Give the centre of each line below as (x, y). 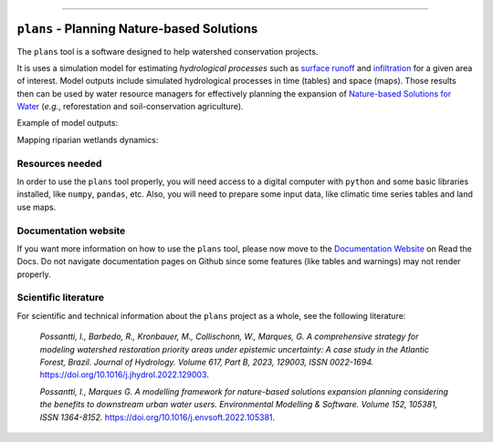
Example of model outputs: (68, 123)
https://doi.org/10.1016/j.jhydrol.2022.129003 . (125, 375)
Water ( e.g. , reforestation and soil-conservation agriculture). (130, 107)
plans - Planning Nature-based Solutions (137, 29)
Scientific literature (61, 298)
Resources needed (59, 163)
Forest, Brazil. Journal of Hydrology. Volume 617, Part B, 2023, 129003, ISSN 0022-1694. (207, 362)
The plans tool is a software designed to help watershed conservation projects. (168, 51)
